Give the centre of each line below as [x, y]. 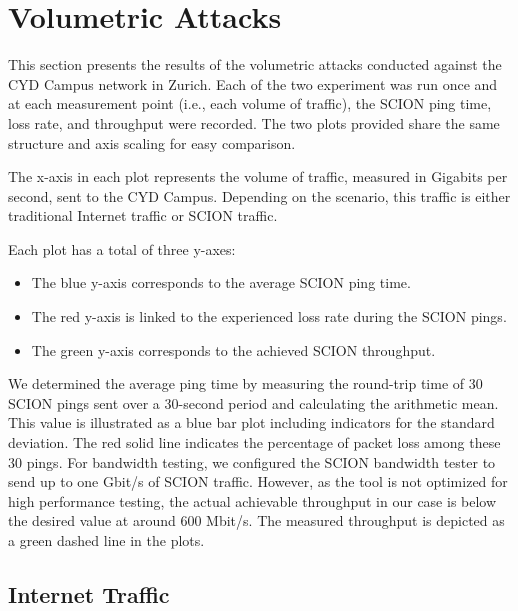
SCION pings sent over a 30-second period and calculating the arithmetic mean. [253, 402]
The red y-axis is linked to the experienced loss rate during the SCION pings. [269, 316]
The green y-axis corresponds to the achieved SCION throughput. [233, 349]
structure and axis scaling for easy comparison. [152, 142]
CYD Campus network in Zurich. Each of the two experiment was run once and [253, 83]
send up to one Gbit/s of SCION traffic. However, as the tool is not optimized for [258, 481]
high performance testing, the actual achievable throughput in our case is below [252, 500]
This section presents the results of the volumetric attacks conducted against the [255, 64]
